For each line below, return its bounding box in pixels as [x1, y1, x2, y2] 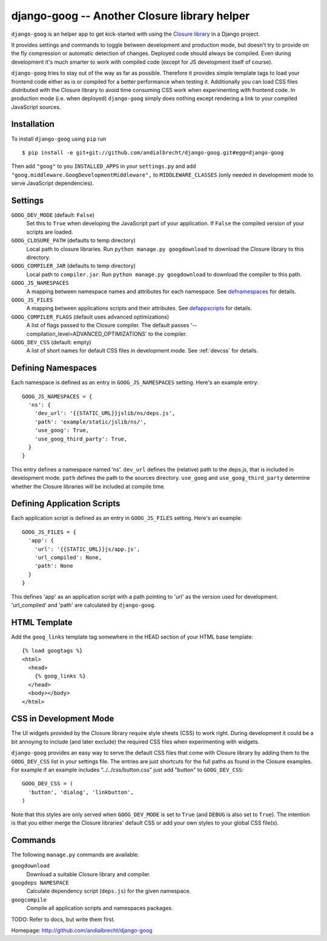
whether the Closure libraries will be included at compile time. [11, 482, 166, 490]
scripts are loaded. [26, 228, 73, 236]
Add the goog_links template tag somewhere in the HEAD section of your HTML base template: [11, 633, 254, 640]
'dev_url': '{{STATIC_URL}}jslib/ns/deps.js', [34, 410, 176, 417]
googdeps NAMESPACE [11, 879, 69, 886]
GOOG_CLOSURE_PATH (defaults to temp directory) [11, 237, 136, 244]
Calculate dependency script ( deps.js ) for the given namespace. [26, 888, 191, 895]
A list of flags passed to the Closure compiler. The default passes [26, 322, 190, 329]
